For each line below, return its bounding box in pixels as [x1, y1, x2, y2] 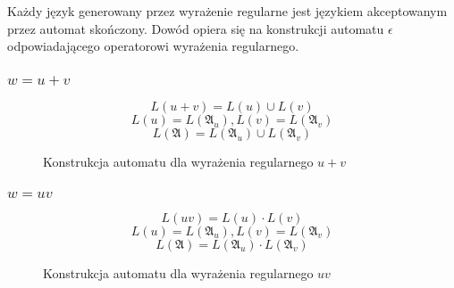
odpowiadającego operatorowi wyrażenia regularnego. [7, 37, 299, 55]
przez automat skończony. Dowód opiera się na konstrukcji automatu [7, 19, 384, 37]
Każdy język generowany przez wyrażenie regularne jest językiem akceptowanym [7, 2, 448, 20]
